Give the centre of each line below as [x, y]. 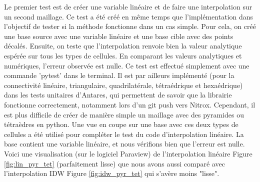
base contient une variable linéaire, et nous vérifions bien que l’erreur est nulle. [124, 144]
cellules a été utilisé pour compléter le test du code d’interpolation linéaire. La [124, 134]
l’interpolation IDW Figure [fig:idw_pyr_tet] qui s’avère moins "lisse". [112, 173]
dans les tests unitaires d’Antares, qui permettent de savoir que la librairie [118, 95]
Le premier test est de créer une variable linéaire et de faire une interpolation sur [128, 6]
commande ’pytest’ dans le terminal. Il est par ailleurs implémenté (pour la [119, 75]
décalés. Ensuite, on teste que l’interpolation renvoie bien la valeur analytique [123, 46]
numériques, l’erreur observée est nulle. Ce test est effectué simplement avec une [127, 65]
